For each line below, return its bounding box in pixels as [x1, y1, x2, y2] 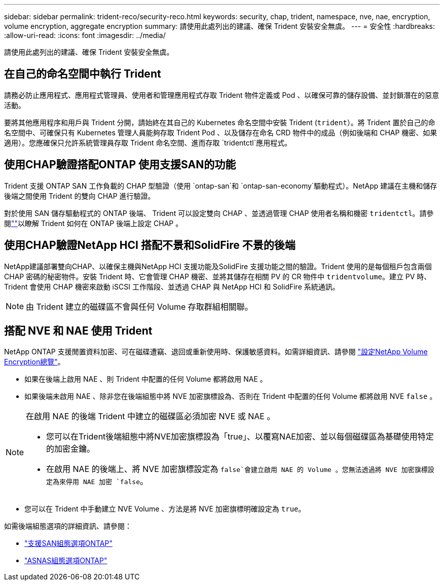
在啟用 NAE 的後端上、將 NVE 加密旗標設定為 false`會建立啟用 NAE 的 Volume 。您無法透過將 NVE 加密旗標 [46, 464, 428, 474]
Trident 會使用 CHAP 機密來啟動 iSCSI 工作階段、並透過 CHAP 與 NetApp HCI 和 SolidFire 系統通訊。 [4, 282, 340, 291]
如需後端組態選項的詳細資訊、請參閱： [4, 522, 132, 531]
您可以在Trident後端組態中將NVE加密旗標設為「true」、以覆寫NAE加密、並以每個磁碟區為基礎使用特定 [46, 431, 434, 442]
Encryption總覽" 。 [4, 357, 65, 367]
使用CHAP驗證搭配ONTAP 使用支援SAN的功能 [4, 158, 236, 171]
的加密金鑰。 [46, 444, 95, 454]
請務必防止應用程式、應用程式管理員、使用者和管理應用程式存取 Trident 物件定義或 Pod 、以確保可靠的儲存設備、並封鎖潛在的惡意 [4, 90, 439, 99]
